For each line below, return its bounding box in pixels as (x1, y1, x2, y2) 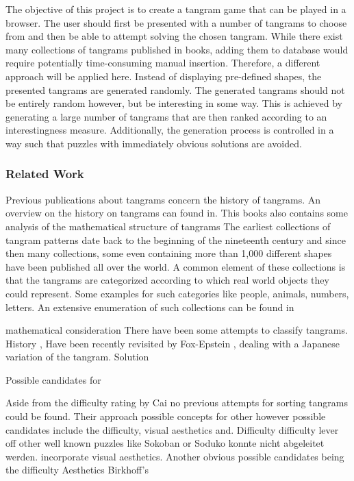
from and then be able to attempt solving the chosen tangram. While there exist (5, 29, 343, 43)
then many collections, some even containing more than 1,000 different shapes (5, 246, 332, 260)
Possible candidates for (5, 372, 101, 386)
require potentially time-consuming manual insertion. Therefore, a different (5, 56, 320, 70)
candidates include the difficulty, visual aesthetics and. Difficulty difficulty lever (5, 422, 339, 436)
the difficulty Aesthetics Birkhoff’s (5, 463, 149, 477)
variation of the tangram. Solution (5, 349, 149, 364)
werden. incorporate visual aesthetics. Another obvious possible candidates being (5, 449, 344, 463)
